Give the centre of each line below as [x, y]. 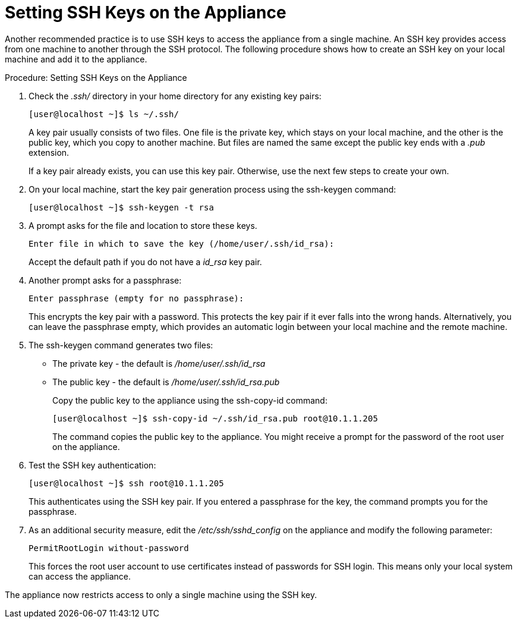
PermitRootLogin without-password [109, 548]
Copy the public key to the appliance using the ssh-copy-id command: [190, 400]
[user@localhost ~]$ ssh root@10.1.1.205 [126, 483]
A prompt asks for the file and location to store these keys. [143, 225]
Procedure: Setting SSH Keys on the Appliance [96, 77]
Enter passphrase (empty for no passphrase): [136, 298]
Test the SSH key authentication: [92, 465]
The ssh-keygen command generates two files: [121, 345]
